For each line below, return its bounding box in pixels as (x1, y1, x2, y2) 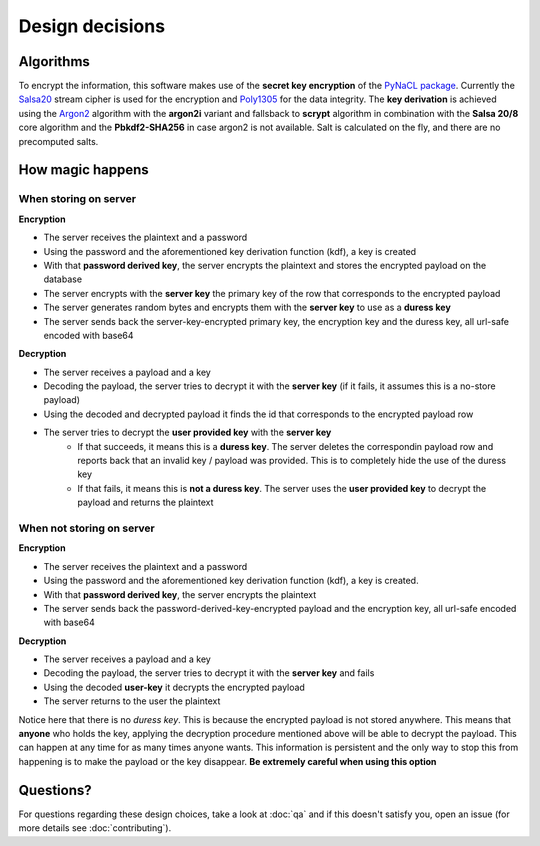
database (43, 273, 83, 285)
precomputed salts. (18, 135, 99, 147)
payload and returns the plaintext (77, 496, 214, 509)
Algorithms (18, 53, 90, 70)
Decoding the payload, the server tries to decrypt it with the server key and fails (43, 667, 375, 679)
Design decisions (18, 15, 165, 37)
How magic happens (18, 161, 149, 179)
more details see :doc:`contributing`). (18, 822, 172, 834)
